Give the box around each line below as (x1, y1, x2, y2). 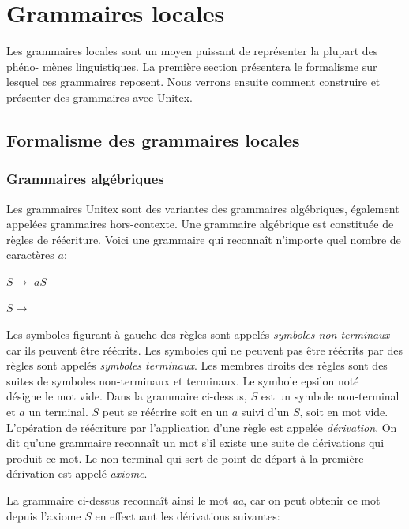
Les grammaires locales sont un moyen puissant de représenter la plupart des (6, 43, 378, 59)
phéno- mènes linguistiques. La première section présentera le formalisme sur (6, 58, 377, 74)
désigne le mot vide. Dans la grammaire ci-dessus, (6, 388, 247, 404)
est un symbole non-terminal (261, 388, 400, 404)
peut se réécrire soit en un (102, 403, 229, 420)
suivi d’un (241, 403, 290, 420)
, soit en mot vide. (299, 403, 388, 420)
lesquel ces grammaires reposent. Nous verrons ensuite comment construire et (6, 73, 381, 90)
